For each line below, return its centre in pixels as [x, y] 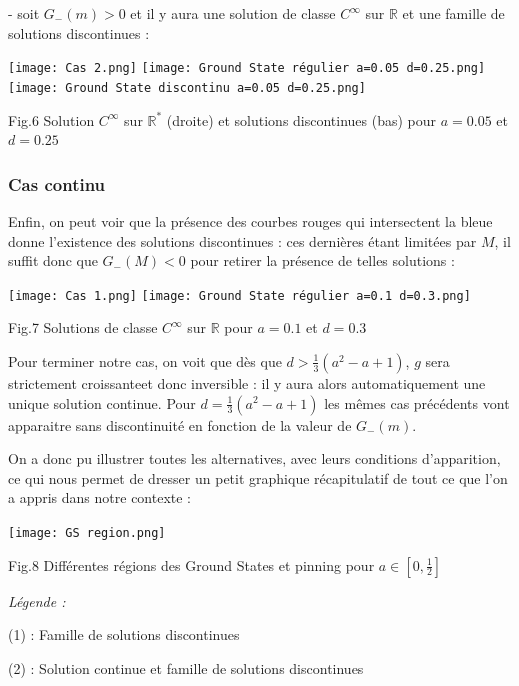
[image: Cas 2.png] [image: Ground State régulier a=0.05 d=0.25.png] [247, 68]
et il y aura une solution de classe [233, 13]
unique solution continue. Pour [102, 402]
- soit [24, 13]
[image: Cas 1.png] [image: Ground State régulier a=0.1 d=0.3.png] [239, 295]
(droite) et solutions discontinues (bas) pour [301, 119]
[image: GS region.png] [87, 532]
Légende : [37, 600]
